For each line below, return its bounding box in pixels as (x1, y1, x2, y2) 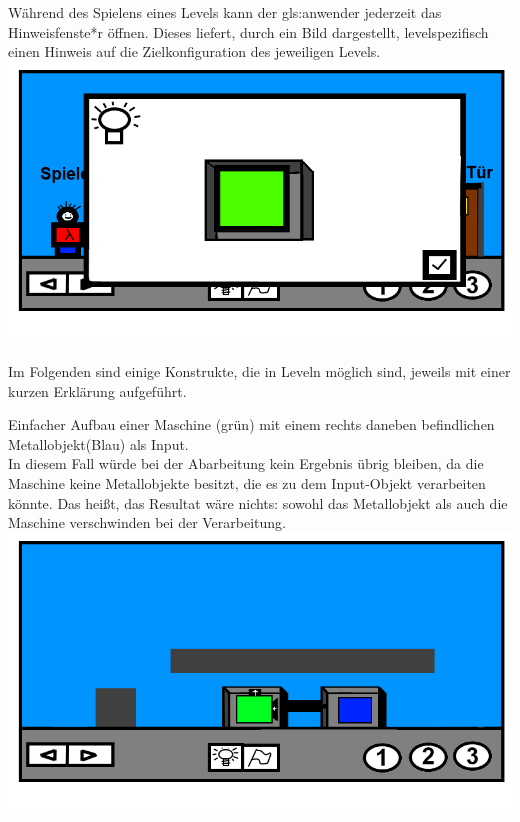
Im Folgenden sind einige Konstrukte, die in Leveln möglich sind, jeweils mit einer (8, 360, 511, 381)
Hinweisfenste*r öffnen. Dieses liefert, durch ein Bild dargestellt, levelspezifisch (8, 21, 489, 42)
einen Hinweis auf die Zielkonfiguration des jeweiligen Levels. (8, 41, 381, 62)
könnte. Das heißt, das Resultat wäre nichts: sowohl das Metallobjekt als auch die (8, 492, 508, 513)
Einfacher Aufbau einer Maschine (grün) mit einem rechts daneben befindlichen (8, 414, 495, 435)
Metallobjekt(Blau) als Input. (8, 433, 189, 454)
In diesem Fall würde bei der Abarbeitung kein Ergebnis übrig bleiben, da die (8, 453, 484, 474)
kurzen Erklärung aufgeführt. (8, 380, 187, 401)
